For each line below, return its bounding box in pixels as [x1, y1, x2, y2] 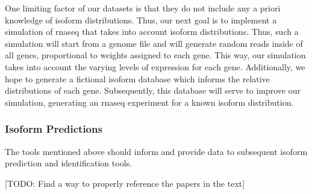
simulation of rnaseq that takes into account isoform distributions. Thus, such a [5, 25, 299, 38]
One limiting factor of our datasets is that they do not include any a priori [5, 2, 281, 14]
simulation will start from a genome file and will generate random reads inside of [5, 37, 303, 49]
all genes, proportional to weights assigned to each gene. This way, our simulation [5, 49, 306, 61]
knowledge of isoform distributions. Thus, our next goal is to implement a [5, 13, 277, 26]
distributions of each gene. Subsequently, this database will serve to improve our [5, 84, 301, 97]
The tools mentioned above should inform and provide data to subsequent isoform [5, 145, 308, 157]
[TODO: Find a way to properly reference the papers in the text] [5, 177, 245, 189]
